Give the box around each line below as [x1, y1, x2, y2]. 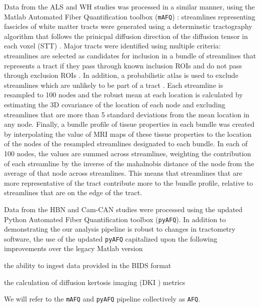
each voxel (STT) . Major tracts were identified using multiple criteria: [4, 40, 221, 51]
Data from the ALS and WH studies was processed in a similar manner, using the [4, 1, 255, 11]
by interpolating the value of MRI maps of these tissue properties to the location [4, 128, 251, 139]
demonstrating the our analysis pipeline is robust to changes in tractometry [4, 224, 235, 234]
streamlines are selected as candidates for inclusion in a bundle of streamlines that [4, 50, 256, 61]
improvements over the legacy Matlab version [4, 243, 143, 254]
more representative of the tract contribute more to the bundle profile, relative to [4, 177, 253, 188]
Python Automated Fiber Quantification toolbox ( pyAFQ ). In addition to [4, 214, 226, 224]
